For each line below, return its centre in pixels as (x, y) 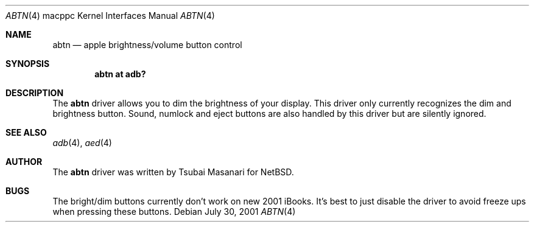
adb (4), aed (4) (82, 143)
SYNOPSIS (28, 64)
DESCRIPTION (35, 93)
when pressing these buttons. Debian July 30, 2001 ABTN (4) (174, 211)
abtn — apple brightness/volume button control (147, 45)
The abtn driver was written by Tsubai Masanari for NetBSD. (173, 172)
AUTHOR (24, 162)
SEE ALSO (26, 132)
